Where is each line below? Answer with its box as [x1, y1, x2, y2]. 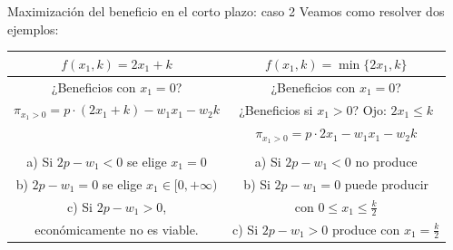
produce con [331, 219, 400, 238]
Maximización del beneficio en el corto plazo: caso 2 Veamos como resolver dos [7, 2, 445, 20]
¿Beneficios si [239, 101, 313, 119]
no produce [355, 151, 418, 170]
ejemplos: [7, 19, 59, 38]
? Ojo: [352, 101, 387, 119]
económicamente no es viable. [34, 219, 199, 238]
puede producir [344, 174, 429, 193]
